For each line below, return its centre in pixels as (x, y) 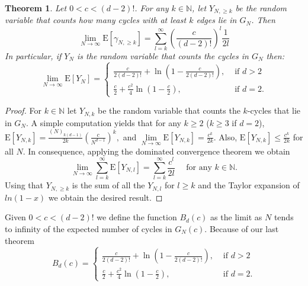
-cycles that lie (274, 110)
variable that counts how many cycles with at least (96, 20)
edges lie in (216, 20)
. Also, (225, 136)
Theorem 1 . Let (36, 8)
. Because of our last (242, 228)
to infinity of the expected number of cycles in (89, 228)
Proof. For (23, 110)
